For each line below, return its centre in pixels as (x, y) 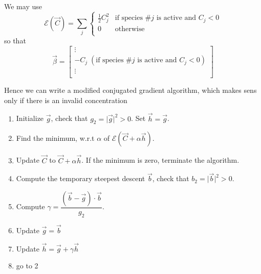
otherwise (130, 29)
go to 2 (27, 266)
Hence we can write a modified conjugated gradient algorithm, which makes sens (130, 90)
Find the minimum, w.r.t (55, 138)
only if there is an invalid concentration (66, 100)
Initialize (30, 118)
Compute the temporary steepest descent (81, 178)
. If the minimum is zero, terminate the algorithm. (160, 160)
